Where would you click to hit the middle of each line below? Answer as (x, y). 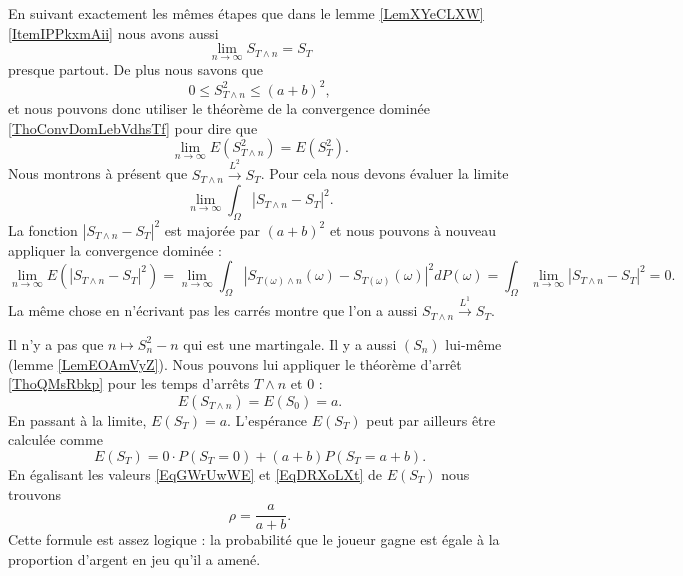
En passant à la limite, (77, 419)
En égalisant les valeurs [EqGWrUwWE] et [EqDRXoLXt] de (195, 473)
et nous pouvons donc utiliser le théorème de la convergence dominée (219, 107)
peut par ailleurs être (431, 419)
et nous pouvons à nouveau (413, 229)
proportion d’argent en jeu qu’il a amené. (134, 558)
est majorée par (212, 229)
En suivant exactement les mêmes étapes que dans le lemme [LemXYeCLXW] (246, 13)
